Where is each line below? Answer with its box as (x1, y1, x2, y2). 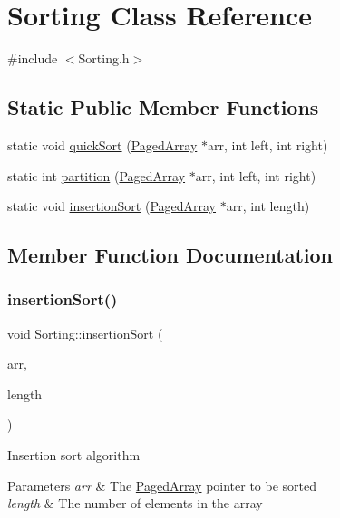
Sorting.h (78, 49, 130, 68)
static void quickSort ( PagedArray (7, 135, 198, 154)
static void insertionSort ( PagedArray (7, 197, 217, 216)
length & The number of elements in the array (7, 494, 263, 513)
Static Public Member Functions (7, 93, 319, 121)
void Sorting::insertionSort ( (7, 323, 163, 342)
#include (7, 49, 58, 68)
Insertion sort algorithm (7, 446, 141, 465)
